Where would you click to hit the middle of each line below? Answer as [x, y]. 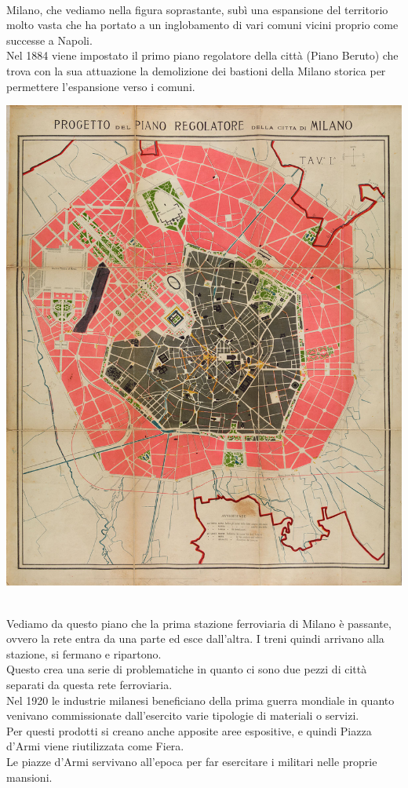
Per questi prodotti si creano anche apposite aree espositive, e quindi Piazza [189, 730]
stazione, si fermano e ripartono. [84, 653]
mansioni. [29, 777]
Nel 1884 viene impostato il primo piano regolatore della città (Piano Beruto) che [202, 55]
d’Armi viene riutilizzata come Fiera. [95, 746]
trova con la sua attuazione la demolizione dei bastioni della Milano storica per [196, 70]
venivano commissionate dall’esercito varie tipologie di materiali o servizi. [183, 715]
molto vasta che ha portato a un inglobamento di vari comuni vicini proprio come [202, 25]
